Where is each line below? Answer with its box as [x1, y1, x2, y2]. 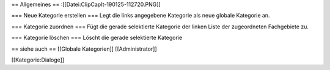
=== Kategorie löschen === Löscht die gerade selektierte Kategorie [11, 34, 183, 42]
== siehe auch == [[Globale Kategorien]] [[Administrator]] [11, 45, 157, 52]
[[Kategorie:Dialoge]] [11, 56, 65, 63]
